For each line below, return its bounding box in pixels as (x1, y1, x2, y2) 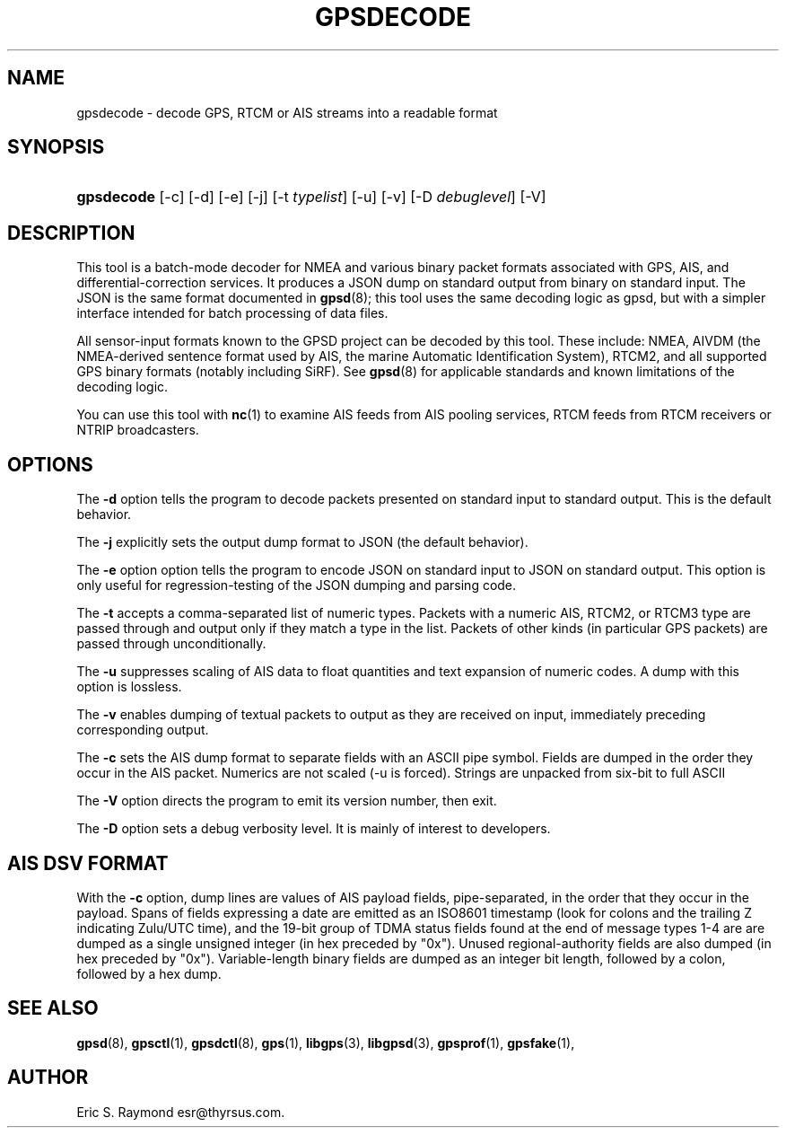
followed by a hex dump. (76, 965, 222, 981)
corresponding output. (76, 722, 209, 738)
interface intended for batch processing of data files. (76, 305, 389, 321)
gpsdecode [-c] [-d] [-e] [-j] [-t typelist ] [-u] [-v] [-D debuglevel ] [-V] (76, 188, 546, 207)
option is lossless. (76, 679, 182, 695)
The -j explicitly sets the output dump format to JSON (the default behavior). (76, 534, 528, 550)
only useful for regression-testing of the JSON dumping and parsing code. (76, 577, 517, 594)
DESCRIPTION (7, 221, 135, 244)
